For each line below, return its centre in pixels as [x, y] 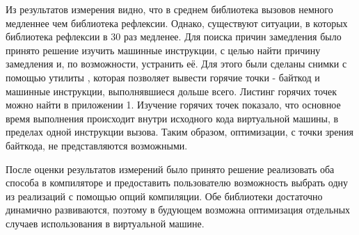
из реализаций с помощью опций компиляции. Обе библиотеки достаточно [164, 196]
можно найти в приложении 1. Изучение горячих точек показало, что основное [173, 105]
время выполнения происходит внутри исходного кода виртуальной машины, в [172, 118]
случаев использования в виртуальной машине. [105, 223]
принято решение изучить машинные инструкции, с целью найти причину [163, 50]
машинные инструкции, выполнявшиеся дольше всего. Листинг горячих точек [171, 91]
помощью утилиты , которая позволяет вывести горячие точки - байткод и [163, 77]
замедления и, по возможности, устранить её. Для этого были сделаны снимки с [176, 64]
